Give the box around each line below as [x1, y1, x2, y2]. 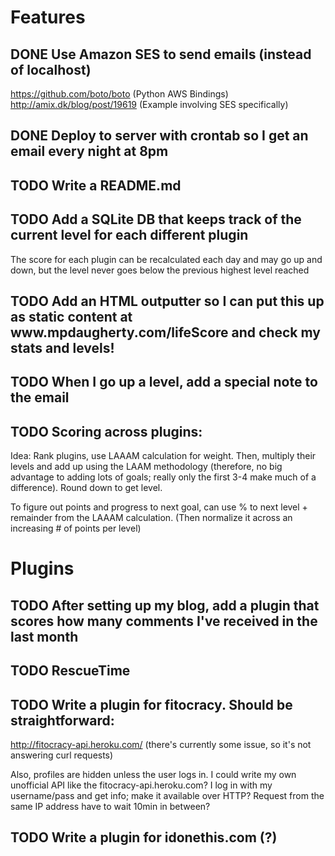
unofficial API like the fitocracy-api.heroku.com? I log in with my [10, 779, 273, 791]
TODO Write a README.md [10, 177, 182, 194]
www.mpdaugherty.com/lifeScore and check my [10, 324, 321, 341]
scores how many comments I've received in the [10, 612, 318, 630]
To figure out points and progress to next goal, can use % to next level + [10, 501, 308, 513]
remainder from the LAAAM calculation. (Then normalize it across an [10, 512, 293, 524]
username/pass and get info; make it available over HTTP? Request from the [10, 789, 325, 801]
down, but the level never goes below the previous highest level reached [10, 264, 310, 276]
